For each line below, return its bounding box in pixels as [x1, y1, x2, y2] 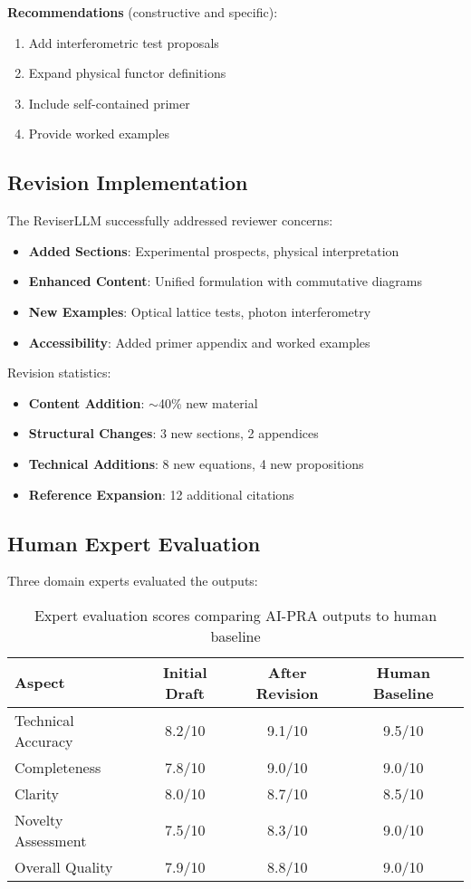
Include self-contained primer [28, 93, 190, 112]
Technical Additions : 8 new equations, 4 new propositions [28, 454, 364, 473]
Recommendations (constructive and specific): [7, 3, 278, 21]
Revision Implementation [7, 168, 248, 196]
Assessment [14, 829, 87, 851]
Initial [162, 661, 207, 683]
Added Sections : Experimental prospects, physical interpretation [28, 241, 399, 260]
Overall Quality [14, 856, 113, 877]
